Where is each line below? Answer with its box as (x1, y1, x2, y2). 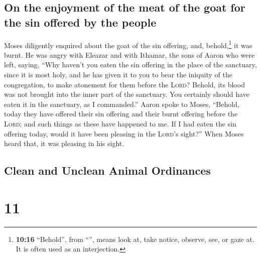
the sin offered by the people (4, 14, 157, 30)
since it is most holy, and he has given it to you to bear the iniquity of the (4, 69, 232, 80)
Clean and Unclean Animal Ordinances (4, 163, 211, 178)
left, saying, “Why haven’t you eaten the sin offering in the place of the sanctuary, (4, 59, 257, 70)
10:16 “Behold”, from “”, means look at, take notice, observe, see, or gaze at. (16, 233, 254, 244)
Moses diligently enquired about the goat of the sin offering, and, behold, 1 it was (4, 38, 252, 50)
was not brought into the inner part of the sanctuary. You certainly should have (4, 89, 249, 99)
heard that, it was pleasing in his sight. (4, 138, 124, 149)
